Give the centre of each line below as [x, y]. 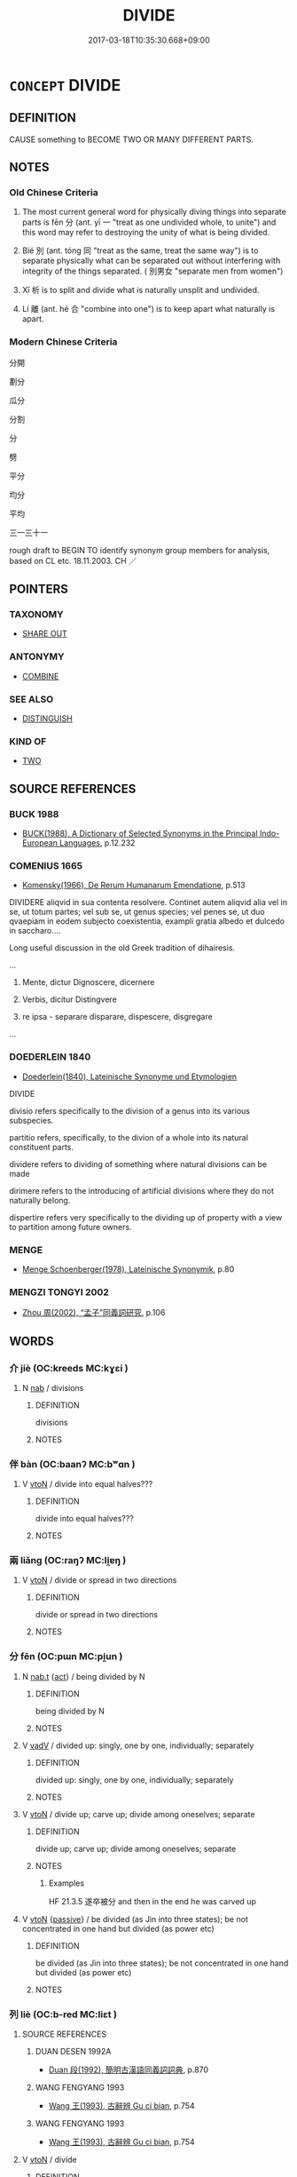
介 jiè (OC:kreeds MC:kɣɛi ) [69, 1368]
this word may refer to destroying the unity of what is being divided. [146, 233]
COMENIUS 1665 [46, 865]
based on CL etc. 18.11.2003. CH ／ [73, 560]
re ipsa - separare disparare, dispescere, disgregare [117, 1017]
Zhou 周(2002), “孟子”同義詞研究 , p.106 [94, 1313]
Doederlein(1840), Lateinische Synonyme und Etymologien [129, 1077]
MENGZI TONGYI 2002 [59, 1291]
